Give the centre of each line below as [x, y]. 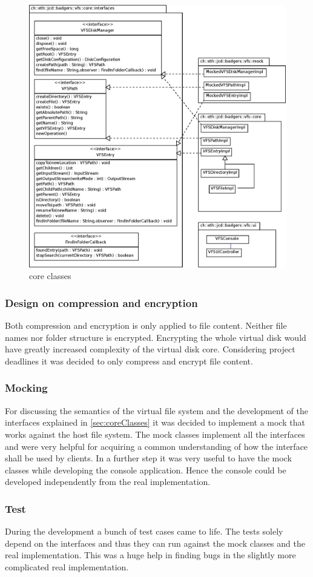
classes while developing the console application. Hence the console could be [146, 470]
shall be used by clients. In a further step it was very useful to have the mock [148, 458]
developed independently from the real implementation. [108, 482]
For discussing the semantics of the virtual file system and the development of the [156, 410]
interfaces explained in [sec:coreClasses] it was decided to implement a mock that [155, 422]
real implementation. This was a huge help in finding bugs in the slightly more [150, 555]
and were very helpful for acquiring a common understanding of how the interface [156, 446]
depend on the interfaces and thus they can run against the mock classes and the [155, 543]
